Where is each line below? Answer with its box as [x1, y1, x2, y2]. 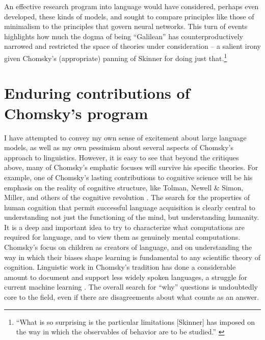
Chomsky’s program [4, 102, 148, 123]
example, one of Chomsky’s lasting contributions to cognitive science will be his [4, 172, 253, 182]
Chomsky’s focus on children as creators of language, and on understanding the [4, 242, 252, 252]
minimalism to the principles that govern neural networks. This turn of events [4, 21, 248, 32]
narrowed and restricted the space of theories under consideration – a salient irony [4, 41, 261, 51]
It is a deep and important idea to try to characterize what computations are [4, 221, 245, 232]
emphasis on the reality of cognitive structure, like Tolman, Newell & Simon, [4, 182, 244, 192]
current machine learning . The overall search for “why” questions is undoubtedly [4, 281, 258, 292]
